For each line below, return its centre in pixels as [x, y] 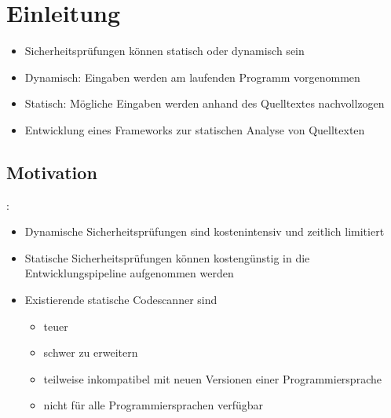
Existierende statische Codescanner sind [121, 300]
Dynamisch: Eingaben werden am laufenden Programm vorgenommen [192, 77]
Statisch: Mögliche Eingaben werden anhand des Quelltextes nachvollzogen [205, 103]
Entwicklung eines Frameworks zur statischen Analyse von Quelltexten [195, 129]
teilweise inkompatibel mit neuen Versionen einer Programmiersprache [212, 378]
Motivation [52, 172]
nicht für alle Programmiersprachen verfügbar [153, 405]
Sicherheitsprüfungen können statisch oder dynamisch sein [164, 51]
